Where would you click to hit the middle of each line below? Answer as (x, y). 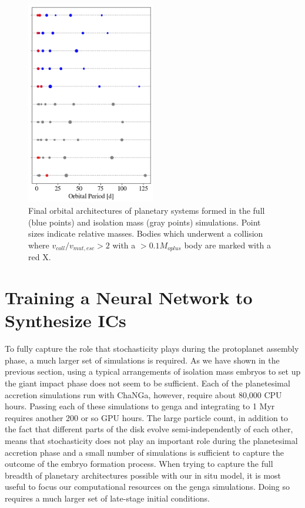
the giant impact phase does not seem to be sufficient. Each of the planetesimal (148, 383)
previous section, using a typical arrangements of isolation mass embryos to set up (153, 371)
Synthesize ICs (66, 320)
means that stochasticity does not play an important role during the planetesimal (151, 440)
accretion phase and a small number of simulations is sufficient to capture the (144, 452)
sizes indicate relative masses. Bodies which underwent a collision (146, 233)
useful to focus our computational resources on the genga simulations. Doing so (148, 487)
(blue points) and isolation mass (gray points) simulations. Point (145, 222)
